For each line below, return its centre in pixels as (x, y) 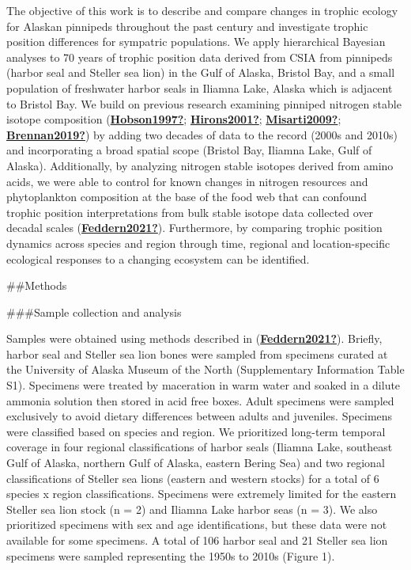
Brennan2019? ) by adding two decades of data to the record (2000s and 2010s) (202, 134)
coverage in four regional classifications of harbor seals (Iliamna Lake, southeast (200, 447)
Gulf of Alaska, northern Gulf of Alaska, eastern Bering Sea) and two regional (196, 463)
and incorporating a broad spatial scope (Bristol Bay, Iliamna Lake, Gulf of (189, 150)
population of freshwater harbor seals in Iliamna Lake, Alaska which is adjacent (200, 87)
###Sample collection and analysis (94, 312)
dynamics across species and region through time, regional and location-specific (198, 243)
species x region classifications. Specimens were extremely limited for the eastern (202, 494)
